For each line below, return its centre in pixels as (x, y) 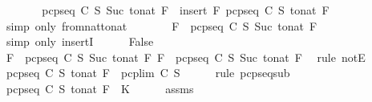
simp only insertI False (80, 41)
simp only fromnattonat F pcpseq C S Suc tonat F (162, 25)
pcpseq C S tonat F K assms (100, 88)
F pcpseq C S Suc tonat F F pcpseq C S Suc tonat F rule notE (186, 57)
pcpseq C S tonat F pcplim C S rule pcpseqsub (148, 73)
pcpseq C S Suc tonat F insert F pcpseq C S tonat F (186, 10)
